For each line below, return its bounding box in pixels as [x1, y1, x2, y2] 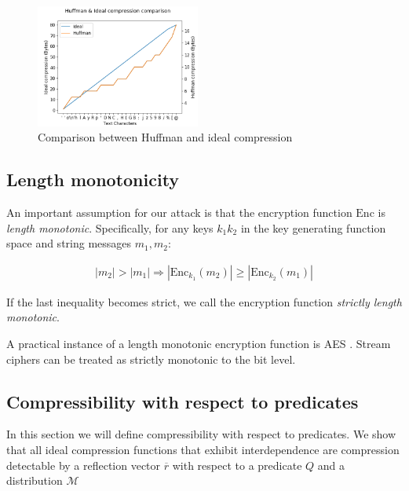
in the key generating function [240, 219, 386, 236]
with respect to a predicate [172, 456, 302, 473]
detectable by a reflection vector [6, 456, 161, 473]
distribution [6, 472, 63, 489]
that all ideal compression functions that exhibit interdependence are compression [6, 442, 400, 457]
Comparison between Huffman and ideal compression [38, 129, 293, 145]
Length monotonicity [6, 167, 180, 192]
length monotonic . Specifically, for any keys [6, 219, 214, 236]
